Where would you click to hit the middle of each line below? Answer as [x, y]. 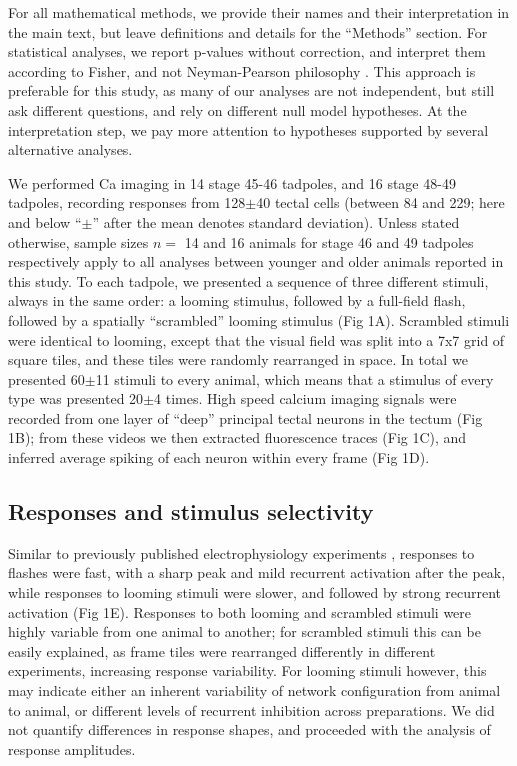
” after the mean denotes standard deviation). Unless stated [276, 221]
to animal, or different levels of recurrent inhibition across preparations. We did [251, 709]
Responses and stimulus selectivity [191, 511]
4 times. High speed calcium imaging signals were [305, 398]
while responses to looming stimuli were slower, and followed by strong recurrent [255, 592]
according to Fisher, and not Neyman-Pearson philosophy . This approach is [242, 70]
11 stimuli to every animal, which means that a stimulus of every [294, 378]
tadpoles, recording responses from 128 [127, 202]
